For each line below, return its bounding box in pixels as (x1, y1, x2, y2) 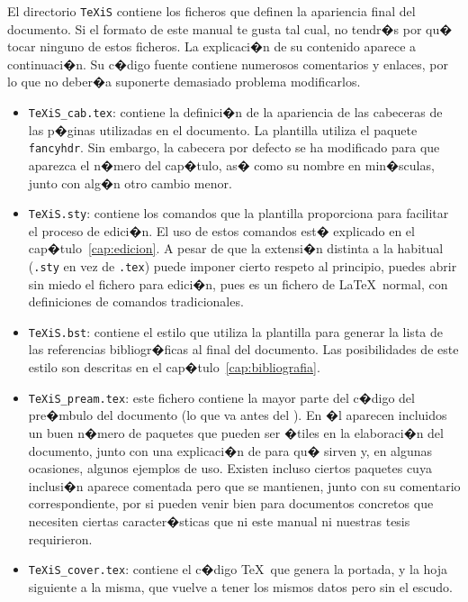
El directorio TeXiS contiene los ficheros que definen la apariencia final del (7, 2, 416, 20)
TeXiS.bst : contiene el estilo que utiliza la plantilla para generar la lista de (28, 322, 443, 341)
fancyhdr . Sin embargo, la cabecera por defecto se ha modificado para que (28, 138, 440, 157)
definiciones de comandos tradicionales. (28, 292, 244, 311)
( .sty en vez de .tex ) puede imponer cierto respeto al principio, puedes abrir (28, 256, 457, 275)
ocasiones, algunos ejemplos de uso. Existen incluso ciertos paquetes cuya (28, 459, 432, 478)
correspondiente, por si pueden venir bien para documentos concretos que (28, 494, 434, 513)
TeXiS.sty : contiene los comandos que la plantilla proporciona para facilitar (28, 204, 449, 223)
